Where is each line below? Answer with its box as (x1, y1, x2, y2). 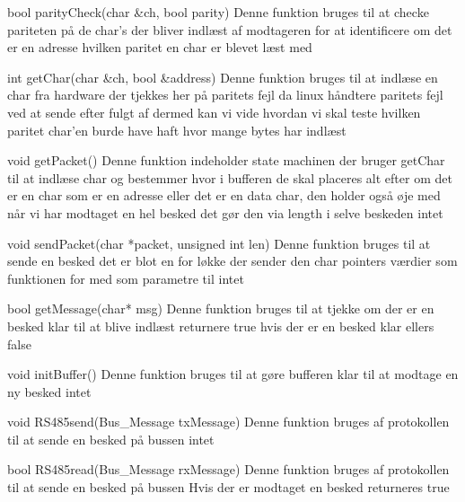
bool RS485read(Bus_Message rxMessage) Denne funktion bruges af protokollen (7, 460, 450, 479)
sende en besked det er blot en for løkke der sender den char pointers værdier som (7, 251, 458, 270)
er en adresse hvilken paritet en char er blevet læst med (7, 38, 312, 57)
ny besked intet (7, 382, 92, 401)
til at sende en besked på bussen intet (7, 429, 215, 448)
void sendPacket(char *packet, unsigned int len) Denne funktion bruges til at (7, 233, 431, 252)
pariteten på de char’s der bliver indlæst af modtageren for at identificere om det (7, 20, 452, 39)
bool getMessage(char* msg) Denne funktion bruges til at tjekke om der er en (7, 299, 434, 318)
